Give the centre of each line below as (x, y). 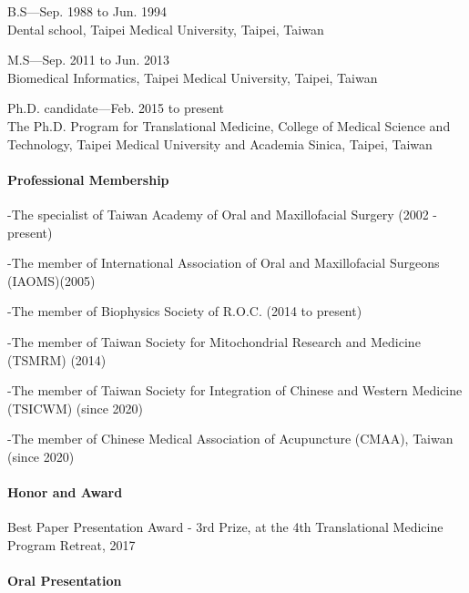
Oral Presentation (65, 581)
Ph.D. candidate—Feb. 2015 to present (116, 108)
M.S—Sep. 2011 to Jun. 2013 (88, 60)
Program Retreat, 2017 (71, 544)
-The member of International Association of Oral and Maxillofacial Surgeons (224, 263)
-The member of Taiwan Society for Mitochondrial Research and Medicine (214, 341)
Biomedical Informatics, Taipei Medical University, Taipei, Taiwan (193, 77)
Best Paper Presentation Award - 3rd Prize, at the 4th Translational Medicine (225, 527)
